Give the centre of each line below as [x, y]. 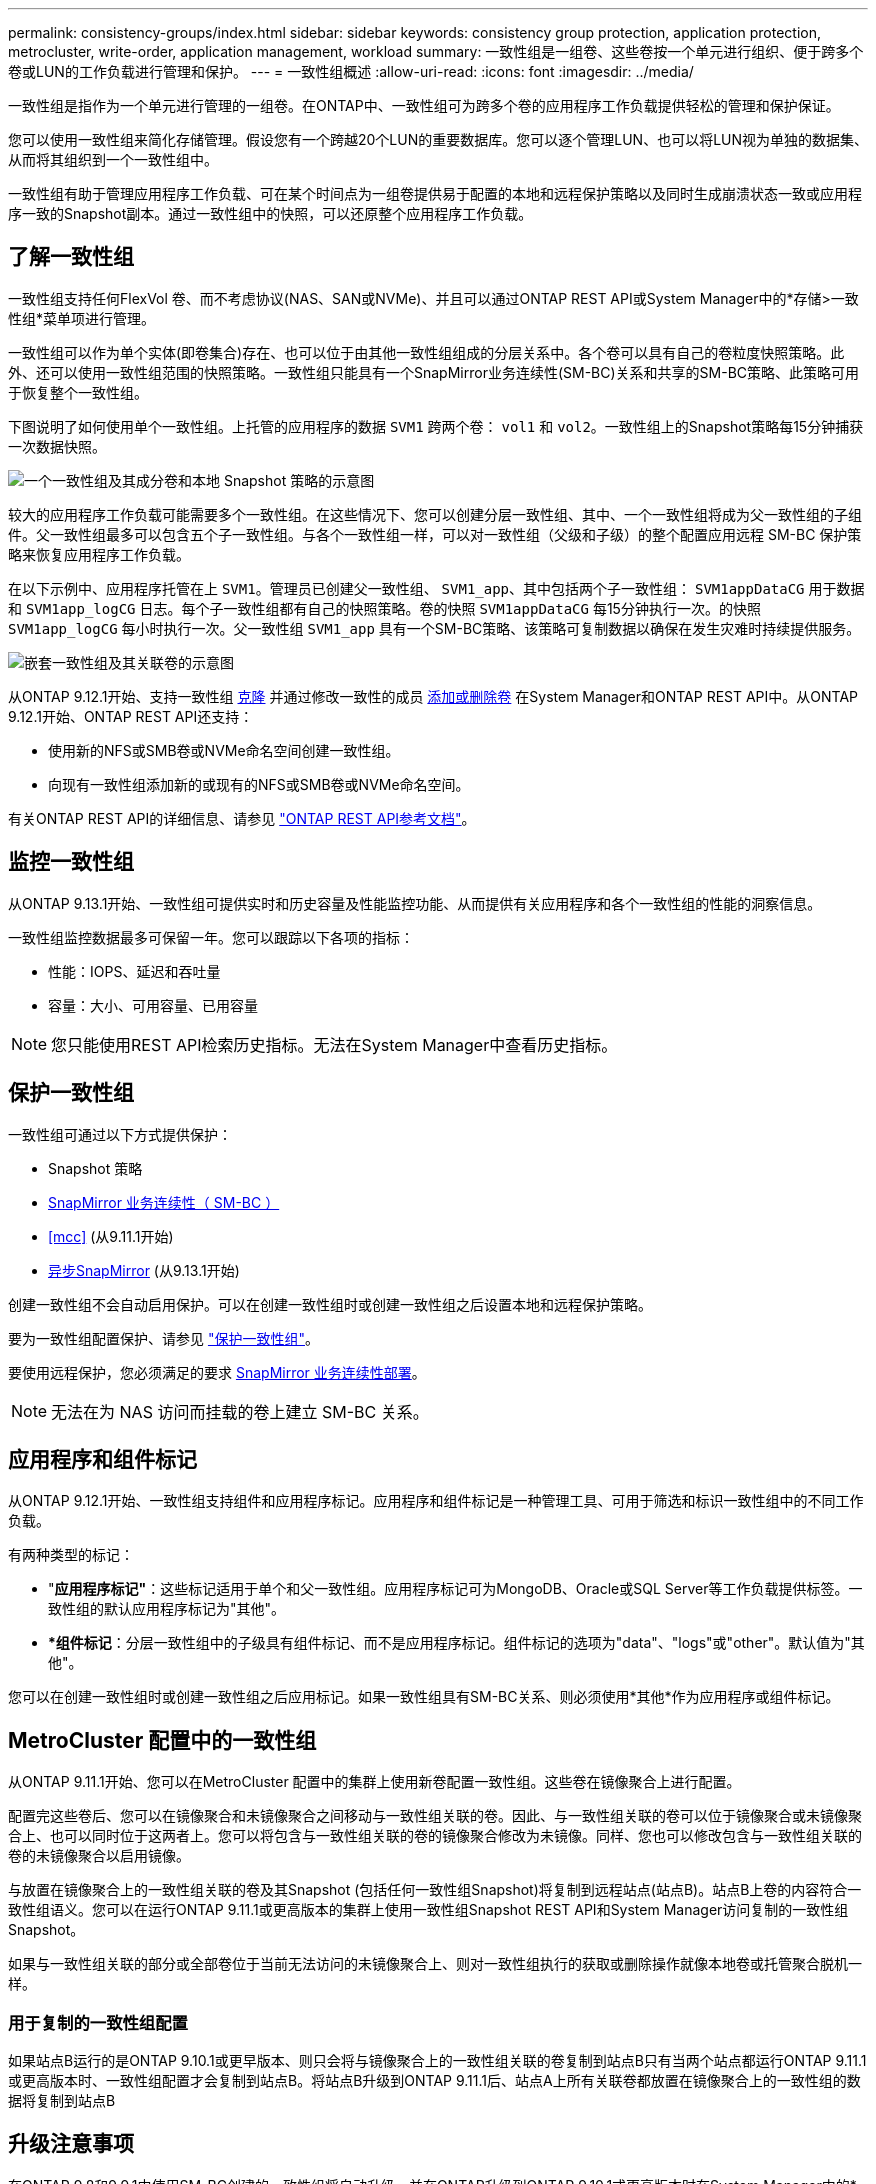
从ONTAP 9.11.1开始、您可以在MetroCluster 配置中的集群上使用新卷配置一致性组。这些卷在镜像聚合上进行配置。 [374, 1782]
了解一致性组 [71, 257]
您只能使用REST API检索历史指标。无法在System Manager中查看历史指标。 [334, 1044]
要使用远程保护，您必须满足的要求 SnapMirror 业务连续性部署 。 [217, 1372]
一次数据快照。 [57, 446]
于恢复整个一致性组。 [78, 392]
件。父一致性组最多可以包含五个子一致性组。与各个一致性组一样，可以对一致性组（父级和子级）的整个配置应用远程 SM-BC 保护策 [435, 534]
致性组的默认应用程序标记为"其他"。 [167, 1609]
